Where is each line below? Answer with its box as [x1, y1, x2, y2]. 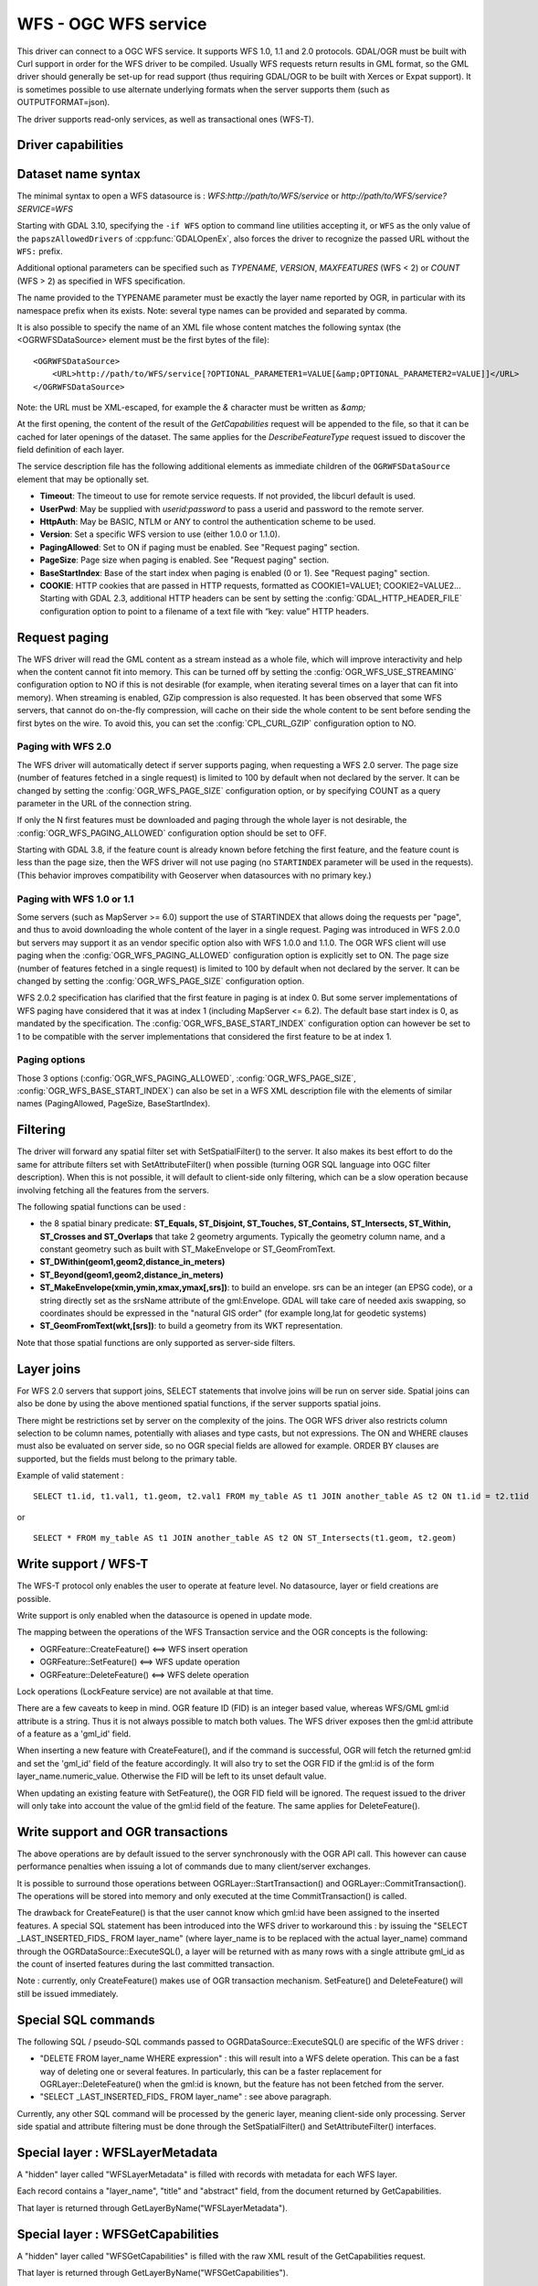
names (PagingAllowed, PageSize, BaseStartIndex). [16, 1098, 211, 1109]
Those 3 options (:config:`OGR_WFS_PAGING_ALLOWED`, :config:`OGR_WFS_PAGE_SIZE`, [16, 1073, 356, 1084]
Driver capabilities [16, 137, 124, 153]
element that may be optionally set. [16, 474, 150, 485]
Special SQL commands [16, 2012, 155, 2027]
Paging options [16, 1053, 86, 1066]
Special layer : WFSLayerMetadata [16, 2144, 218, 2160]
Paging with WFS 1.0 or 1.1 [16, 892, 134, 905]
